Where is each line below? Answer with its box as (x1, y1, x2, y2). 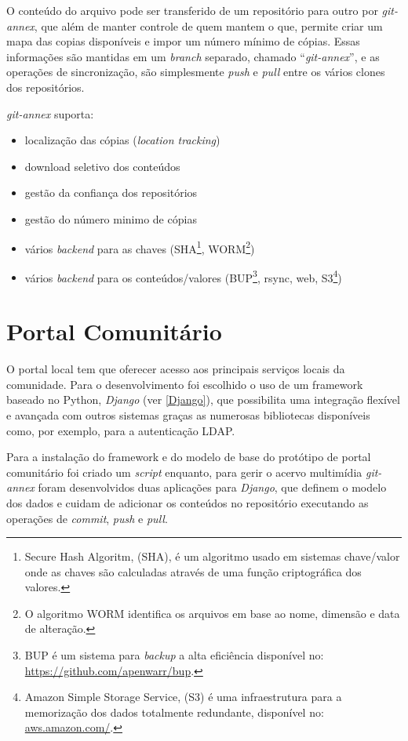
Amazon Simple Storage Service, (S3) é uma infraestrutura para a (24, 688, 342, 705)
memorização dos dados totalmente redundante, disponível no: (24, 703, 324, 720)
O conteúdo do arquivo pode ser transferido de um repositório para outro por (6, 2, 378, 18)
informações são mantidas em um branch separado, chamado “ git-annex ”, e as (6, 48, 380, 64)
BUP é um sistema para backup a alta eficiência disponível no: (24, 647, 324, 663)
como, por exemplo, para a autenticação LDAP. (6, 422, 235, 438)
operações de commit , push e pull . (6, 510, 168, 526)
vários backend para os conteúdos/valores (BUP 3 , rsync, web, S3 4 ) (24, 267, 342, 285)
